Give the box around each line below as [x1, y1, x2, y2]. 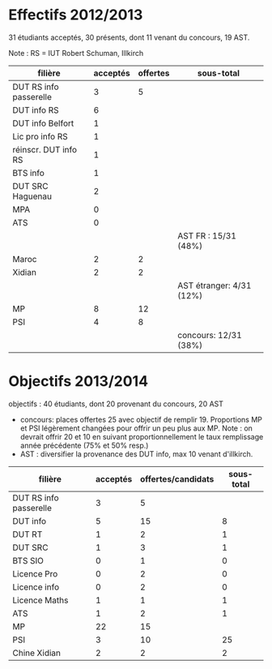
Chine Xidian [12, 647, 61, 658]
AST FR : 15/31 [177, 229, 237, 241]
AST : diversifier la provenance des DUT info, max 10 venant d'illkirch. [19, 448, 253, 459]
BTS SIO [12, 555, 45, 566]
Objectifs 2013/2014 [8, 372, 148, 391]
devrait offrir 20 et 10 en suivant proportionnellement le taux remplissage [19, 431, 264, 441]
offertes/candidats [140, 473, 215, 484]
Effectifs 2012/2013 [8, 6, 143, 24]
